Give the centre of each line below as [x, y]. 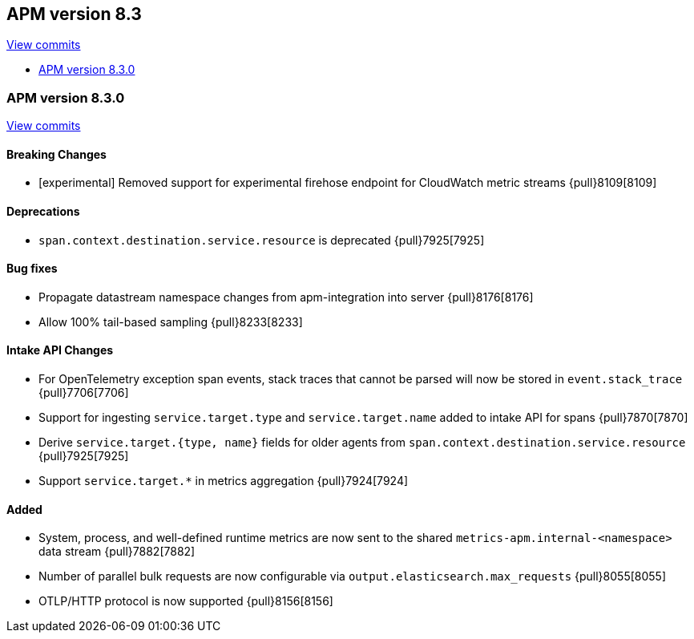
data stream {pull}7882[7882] [117, 552]
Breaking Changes [56, 154]
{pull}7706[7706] [84, 393]
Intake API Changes [60, 350]
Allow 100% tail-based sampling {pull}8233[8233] [171, 322]
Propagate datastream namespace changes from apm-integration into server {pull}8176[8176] [286, 297]
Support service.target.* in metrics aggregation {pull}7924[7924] [224, 481]
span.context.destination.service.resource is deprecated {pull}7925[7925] [262, 240]
